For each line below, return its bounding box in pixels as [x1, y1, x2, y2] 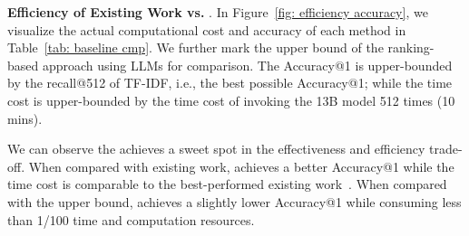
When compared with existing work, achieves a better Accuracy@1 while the [28, 156, 454, 175]
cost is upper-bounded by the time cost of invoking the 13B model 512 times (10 [7, 90, 455, 109]
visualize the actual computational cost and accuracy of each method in [7, 20, 406, 39]
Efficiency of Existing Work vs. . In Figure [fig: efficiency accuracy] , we [7, 3, 428, 21]
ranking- [387, 38, 435, 57]
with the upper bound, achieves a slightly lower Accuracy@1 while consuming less [7, 192, 462, 211]
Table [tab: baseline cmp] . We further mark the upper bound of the [7, 38, 384, 57]
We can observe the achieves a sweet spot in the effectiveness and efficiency [7, 139, 425, 158]
